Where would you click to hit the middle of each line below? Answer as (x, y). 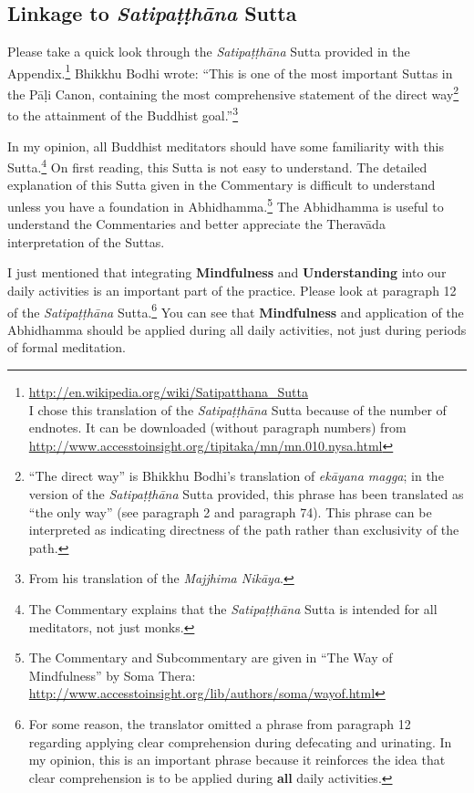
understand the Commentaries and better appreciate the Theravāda (196, 224)
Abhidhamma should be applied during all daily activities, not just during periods (237, 329)
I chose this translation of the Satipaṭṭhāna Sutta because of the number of (237, 409)
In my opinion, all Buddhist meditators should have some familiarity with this (226, 146)
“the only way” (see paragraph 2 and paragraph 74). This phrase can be (230, 511)
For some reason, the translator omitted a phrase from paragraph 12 (220, 723)
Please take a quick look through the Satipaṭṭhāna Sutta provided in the (209, 52)
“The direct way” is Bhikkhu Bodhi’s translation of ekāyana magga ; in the (236, 476)
